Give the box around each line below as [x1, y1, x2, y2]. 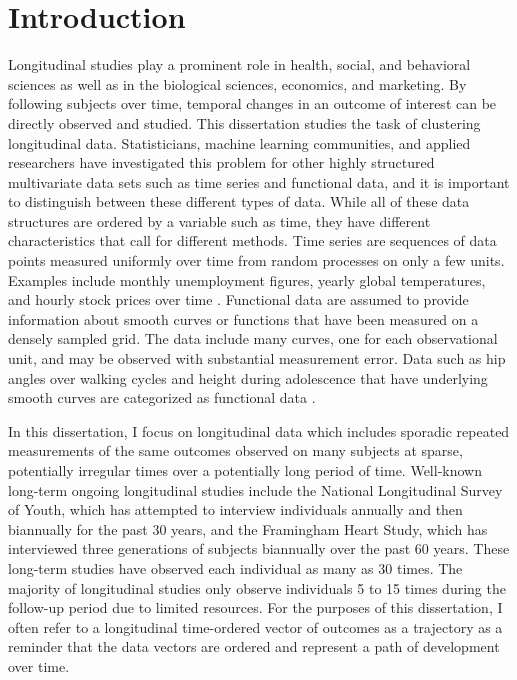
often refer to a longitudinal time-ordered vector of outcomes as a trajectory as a [8, 616, 503, 637]
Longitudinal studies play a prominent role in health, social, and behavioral [8, 54, 471, 75]
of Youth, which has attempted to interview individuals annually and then [8, 499, 463, 520]
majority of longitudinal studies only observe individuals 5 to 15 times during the [8, 577, 506, 598]
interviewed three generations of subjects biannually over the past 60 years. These [8, 538, 510, 559]
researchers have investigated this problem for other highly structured [8, 152, 435, 173]
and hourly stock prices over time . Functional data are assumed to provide [8, 289, 469, 310]
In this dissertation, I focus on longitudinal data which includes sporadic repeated [8, 420, 510, 441]
